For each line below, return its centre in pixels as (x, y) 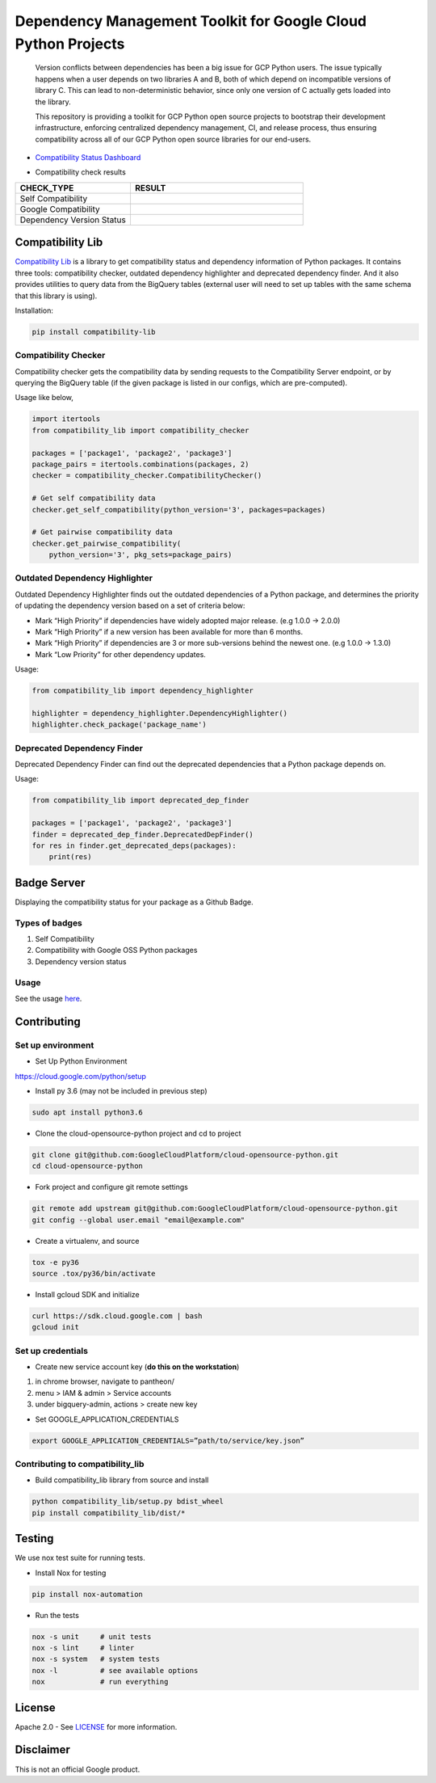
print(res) (70, 857)
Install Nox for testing (71, 1573)
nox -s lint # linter (83, 1648)
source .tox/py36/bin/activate (94, 1273)
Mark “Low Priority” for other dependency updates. (120, 654)
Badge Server (50, 882)
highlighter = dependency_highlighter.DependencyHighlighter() (160, 713)
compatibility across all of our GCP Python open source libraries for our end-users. (173, 139)
